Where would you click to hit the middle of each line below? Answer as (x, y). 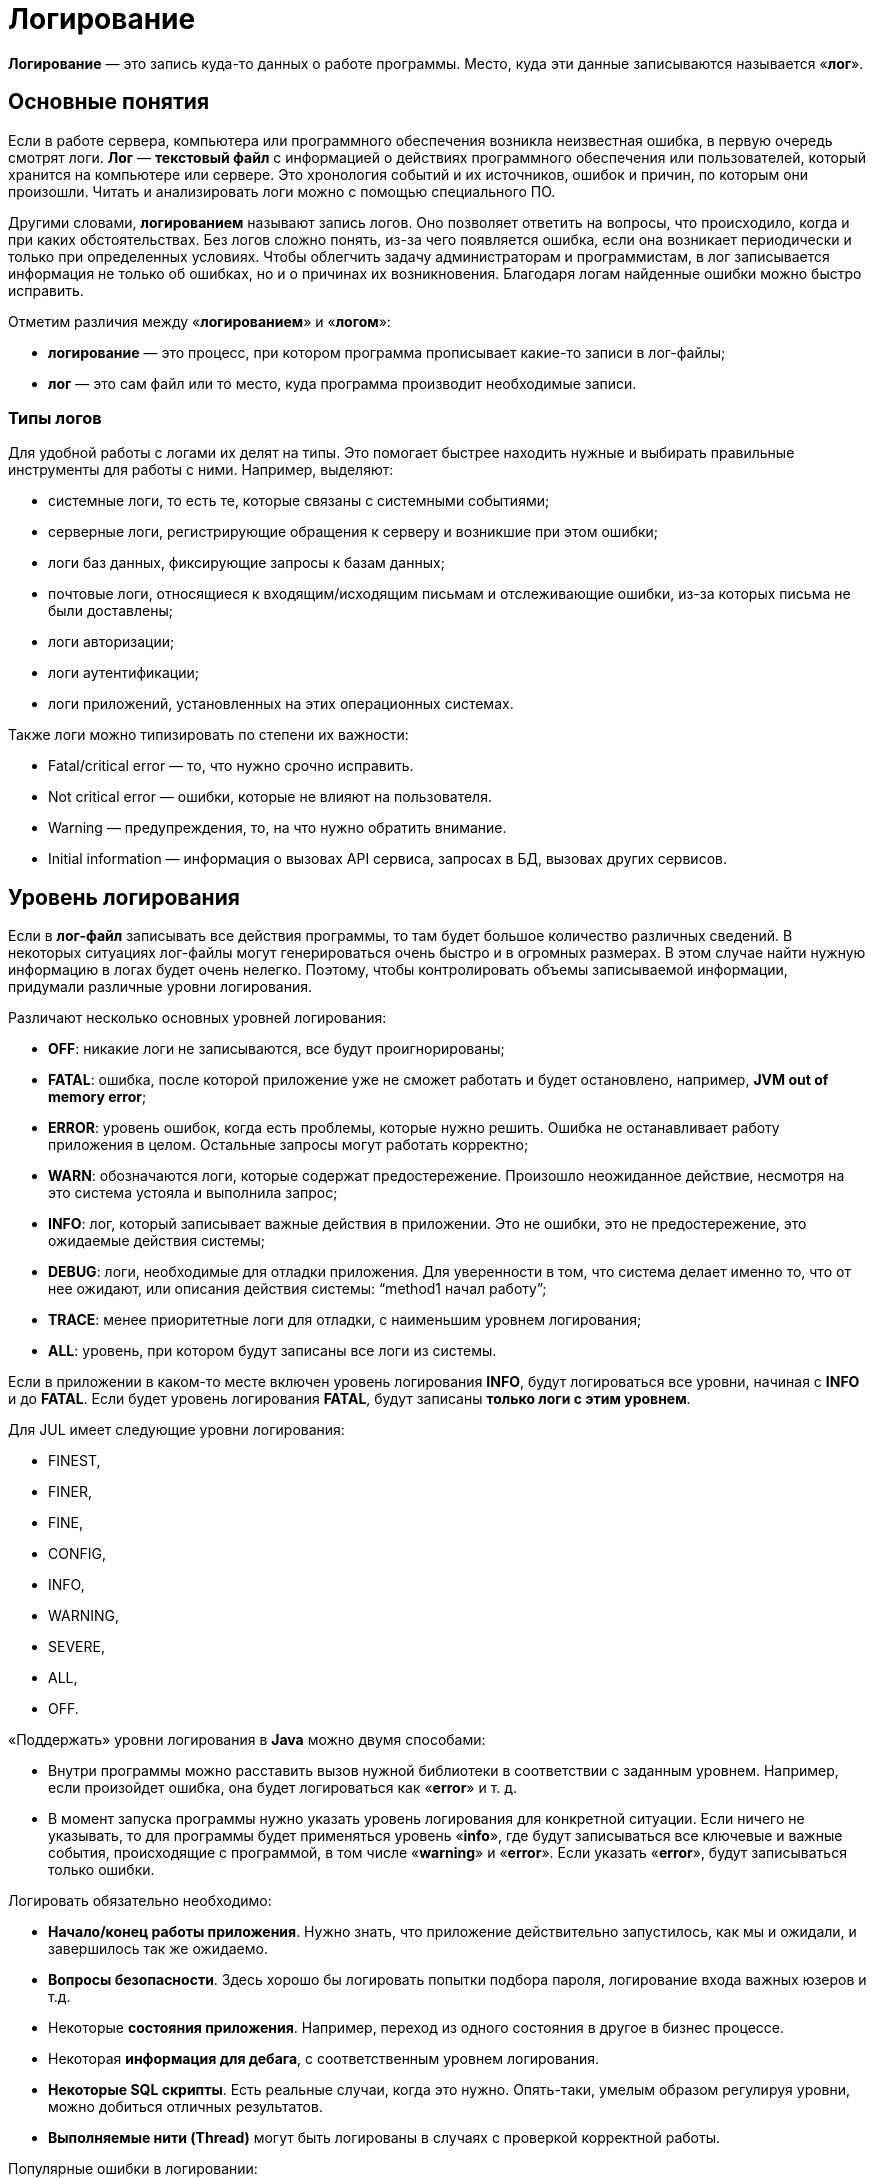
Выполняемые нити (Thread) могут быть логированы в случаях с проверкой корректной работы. (384, 2138)
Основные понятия (109, 102)
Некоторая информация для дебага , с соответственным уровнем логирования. (324, 2059)
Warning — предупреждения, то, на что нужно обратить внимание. (277, 828)
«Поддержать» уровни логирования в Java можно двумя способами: (247, 1740)
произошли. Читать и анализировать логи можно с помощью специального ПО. (282, 191)
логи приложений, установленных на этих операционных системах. (281, 704)
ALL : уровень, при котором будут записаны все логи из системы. (272, 1351)
